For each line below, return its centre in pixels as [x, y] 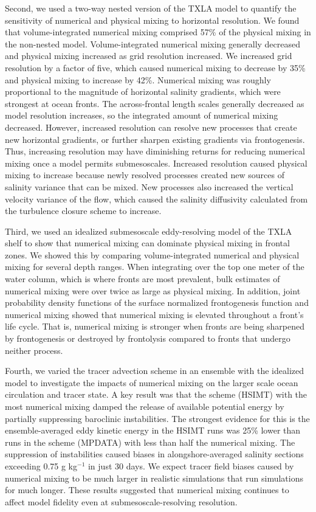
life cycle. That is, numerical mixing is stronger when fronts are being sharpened [155, 326]
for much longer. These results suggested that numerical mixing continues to [147, 490]
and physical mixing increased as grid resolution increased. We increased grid [149, 56]
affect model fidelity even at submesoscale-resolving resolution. [121, 501]
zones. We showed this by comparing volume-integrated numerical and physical [152, 254]
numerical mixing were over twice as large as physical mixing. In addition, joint [153, 290]
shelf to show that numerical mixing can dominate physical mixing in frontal [147, 243]
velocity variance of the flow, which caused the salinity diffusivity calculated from [156, 199]
